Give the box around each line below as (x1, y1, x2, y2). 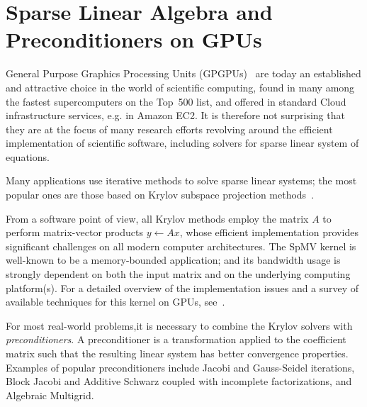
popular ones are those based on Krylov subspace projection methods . (6, 187, 315, 202)
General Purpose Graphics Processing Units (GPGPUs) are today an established (6, 66, 361, 81)
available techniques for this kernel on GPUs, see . (6, 294, 225, 309)
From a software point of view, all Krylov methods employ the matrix (6, 211, 309, 225)
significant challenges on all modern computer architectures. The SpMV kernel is (6, 238, 356, 253)
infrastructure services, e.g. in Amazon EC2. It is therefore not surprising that (6, 108, 345, 123)
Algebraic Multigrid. (6, 387, 94, 402)
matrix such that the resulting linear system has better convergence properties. (6, 346, 349, 360)
